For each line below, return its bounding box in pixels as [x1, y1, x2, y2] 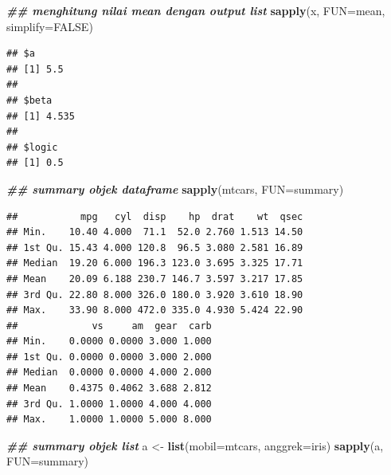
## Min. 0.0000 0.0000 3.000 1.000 [6, 336, 212, 347]
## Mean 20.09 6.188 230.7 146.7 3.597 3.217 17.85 [6, 273, 303, 285]
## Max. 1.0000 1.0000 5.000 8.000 [6, 414, 212, 426]
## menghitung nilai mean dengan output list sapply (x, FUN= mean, [6, 2, 385, 18]
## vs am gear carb [6, 320, 212, 332]
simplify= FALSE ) [6, 18, 93, 34]
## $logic [6, 141, 58, 153]
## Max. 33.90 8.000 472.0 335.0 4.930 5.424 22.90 [6, 304, 303, 316]
